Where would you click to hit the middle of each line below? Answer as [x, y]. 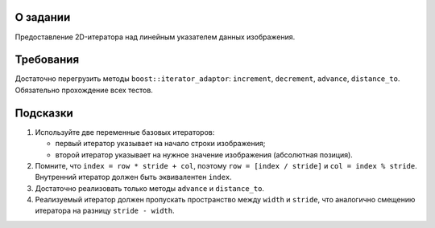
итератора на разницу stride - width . [105, 211]
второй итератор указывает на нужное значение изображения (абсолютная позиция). [204, 155]
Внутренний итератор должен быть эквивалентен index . [134, 177]
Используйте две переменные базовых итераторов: [125, 132]
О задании [43, 17]
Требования [47, 60]
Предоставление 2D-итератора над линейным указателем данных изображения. [155, 37]
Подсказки [44, 113]
